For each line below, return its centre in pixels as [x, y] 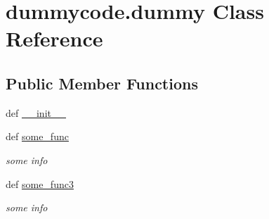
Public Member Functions [102, 83]
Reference [54, 38]
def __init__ [36, 112]
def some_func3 [40, 183]
